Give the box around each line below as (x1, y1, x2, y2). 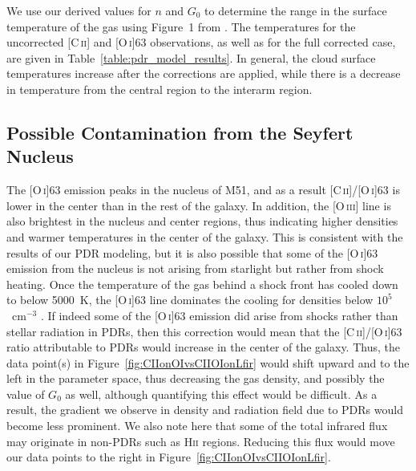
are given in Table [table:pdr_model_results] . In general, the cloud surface (6, 49, 376, 66)
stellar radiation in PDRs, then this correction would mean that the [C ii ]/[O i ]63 (6, 323, 402, 339)
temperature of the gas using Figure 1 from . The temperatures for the (6, 18, 356, 35)
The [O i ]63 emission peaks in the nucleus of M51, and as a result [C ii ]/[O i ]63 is (6, 181, 400, 198)
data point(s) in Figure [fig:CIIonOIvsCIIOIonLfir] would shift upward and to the (6, 354, 410, 371)
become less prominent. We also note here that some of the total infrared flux (6, 417, 388, 434)
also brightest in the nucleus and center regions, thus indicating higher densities (6, 213, 398, 229)
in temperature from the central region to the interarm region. (6, 80, 313, 97)
